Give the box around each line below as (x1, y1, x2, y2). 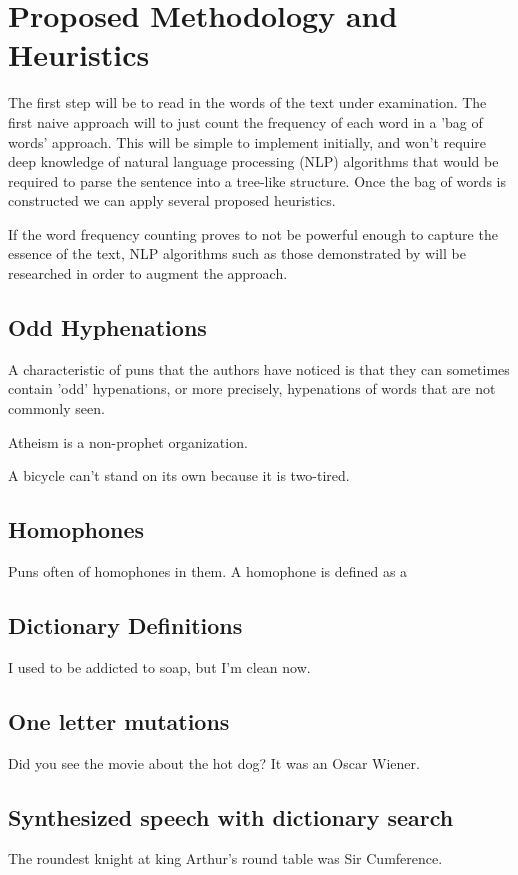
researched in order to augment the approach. (8, 263, 288, 284)
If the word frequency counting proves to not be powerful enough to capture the (8, 223, 498, 244)
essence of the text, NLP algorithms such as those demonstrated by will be (8, 243, 466, 264)
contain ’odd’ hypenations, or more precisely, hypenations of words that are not (8, 378, 496, 399)
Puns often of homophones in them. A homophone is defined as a (8, 561, 408, 582)
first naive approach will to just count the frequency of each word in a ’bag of (8, 111, 483, 132)
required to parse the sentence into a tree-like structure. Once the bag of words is (8, 170, 506, 191)
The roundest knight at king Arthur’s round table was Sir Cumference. (8, 848, 443, 869)
